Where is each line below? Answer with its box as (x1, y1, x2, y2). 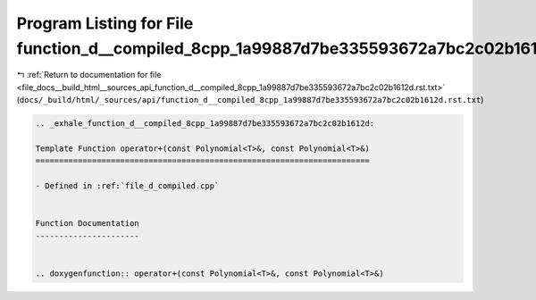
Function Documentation (35, 219, 140, 229)
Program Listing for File (16, 13, 194, 33)
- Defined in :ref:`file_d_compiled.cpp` (35, 181, 220, 191)
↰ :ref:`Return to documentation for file (16, 70, 162, 80)
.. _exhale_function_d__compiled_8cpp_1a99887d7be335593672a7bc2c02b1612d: (35, 119, 375, 129)
